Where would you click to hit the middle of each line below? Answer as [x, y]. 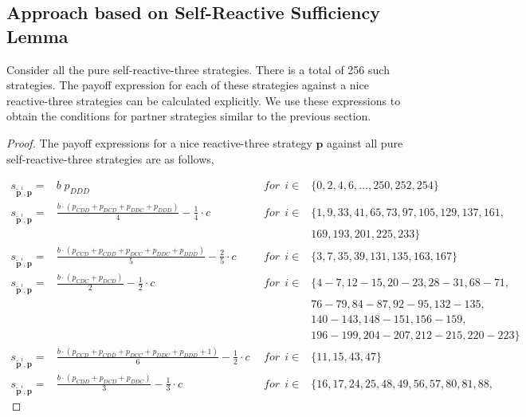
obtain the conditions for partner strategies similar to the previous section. [189, 116]
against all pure [365, 142]
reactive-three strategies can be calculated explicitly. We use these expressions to [204, 100]
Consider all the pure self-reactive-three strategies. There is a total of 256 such [198, 69]
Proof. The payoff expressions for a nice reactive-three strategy [159, 142]
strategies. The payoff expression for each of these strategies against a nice [188, 85]
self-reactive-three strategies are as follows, [110, 158]
